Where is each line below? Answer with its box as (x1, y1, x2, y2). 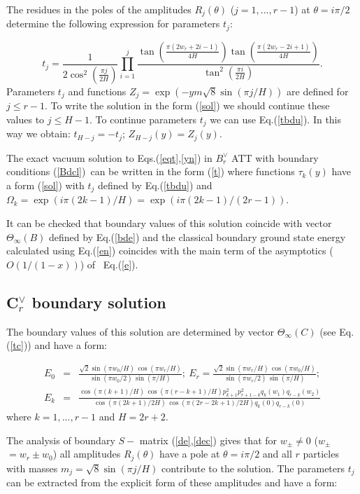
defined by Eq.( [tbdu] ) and (97, 177, 213, 192)
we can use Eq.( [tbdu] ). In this (210, 111, 342, 126)
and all (262, 446, 292, 461)
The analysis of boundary (6, 432, 115, 447)
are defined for (287, 83, 349, 98)
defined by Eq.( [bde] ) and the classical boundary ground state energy (49, 229, 346, 244)
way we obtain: (6, 126, 71, 141)
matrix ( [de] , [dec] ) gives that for (139, 432, 278, 447)
